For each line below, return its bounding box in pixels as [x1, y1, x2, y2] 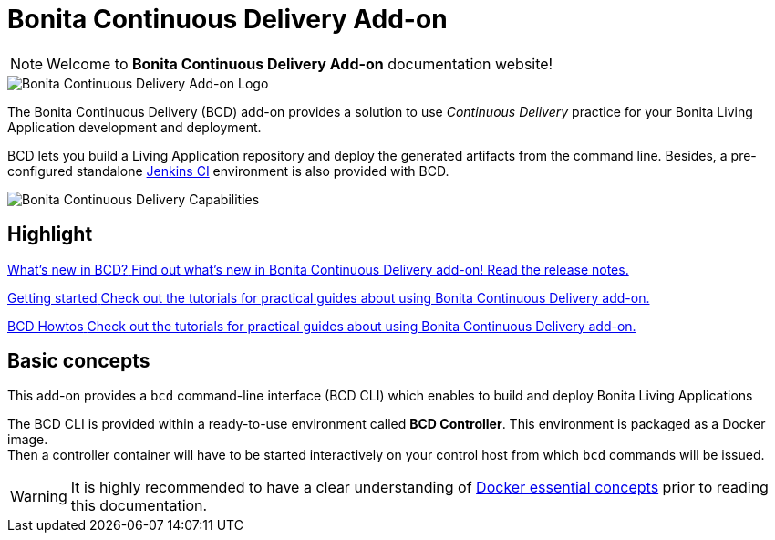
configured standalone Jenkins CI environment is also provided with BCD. [7, 162, 449, 179]
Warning [10, 487, 67, 506]
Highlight [7, 223, 93, 246]
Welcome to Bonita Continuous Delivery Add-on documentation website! [46, 54, 553, 73]
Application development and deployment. [7, 119, 262, 135]
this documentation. [70, 496, 208, 515]
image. [7, 431, 48, 448]
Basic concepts [7, 349, 150, 373]
